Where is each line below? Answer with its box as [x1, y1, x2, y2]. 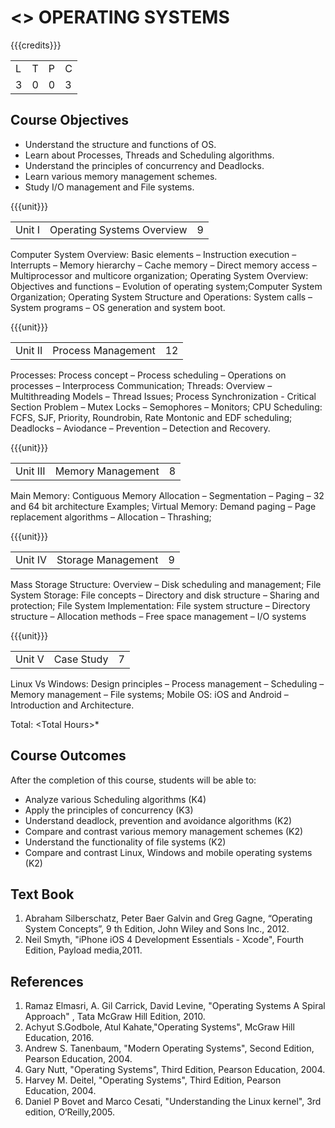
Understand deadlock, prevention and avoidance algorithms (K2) [24, 814, 293, 826]
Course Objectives [10, 112, 130, 129]
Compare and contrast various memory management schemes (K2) [24, 825, 304, 837]
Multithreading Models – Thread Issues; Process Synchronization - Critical [10, 390, 317, 402]
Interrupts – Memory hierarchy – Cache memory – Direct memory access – [10, 259, 317, 271]
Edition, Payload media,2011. [24, 944, 143, 956]
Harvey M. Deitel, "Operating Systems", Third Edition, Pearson [24, 1074, 282, 1086]
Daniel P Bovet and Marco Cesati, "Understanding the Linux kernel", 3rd [24, 1096, 322, 1108]
